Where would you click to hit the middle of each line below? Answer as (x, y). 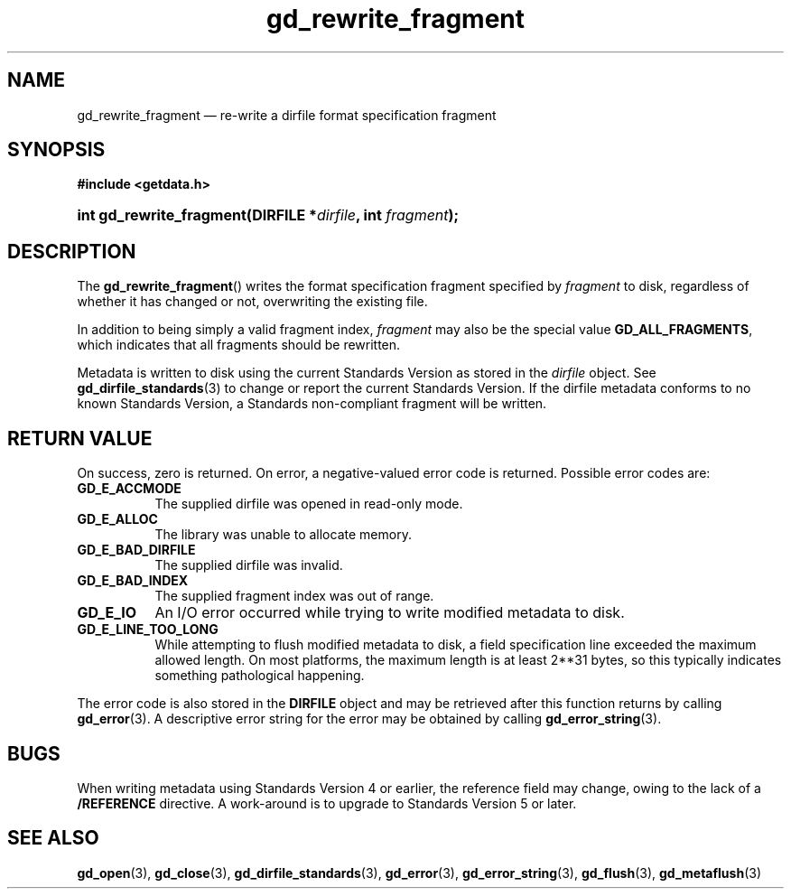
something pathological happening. (260, 676)
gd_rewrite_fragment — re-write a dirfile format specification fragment (287, 115)
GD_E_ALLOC (117, 519)
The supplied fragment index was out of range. (294, 596)
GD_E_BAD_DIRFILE (136, 550)
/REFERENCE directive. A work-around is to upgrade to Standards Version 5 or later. (327, 803)
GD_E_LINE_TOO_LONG (148, 630)
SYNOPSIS (56, 150)
